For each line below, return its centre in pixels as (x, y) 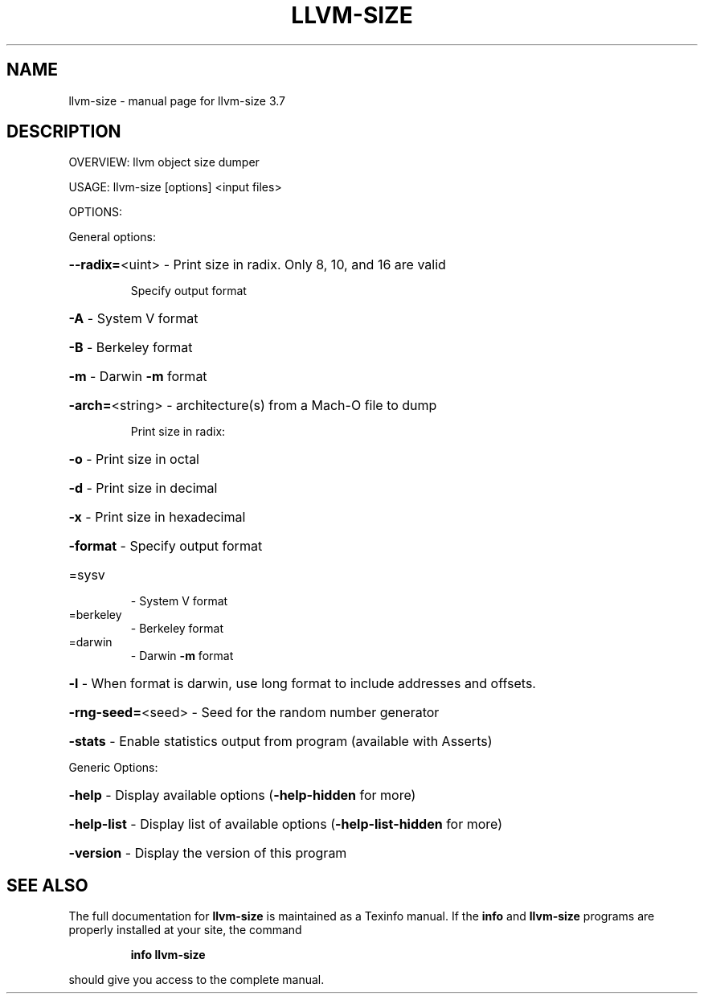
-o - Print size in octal (134, 459)
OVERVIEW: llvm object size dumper (164, 162)
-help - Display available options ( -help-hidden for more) (242, 795)
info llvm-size (168, 955)
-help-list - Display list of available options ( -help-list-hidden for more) (286, 824)
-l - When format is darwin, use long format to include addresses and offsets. (302, 684)
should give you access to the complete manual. (196, 980)
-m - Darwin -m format (138, 377)
